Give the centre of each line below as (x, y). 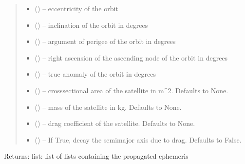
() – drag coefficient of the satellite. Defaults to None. (115, 123)
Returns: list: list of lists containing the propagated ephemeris (96, 156)
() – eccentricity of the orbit (76, 8)
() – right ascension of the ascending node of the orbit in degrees (131, 57)
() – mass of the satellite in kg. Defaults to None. (108, 107)
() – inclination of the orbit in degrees (91, 25)
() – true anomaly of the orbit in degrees (95, 74)
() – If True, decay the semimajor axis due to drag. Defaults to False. (138, 139)
